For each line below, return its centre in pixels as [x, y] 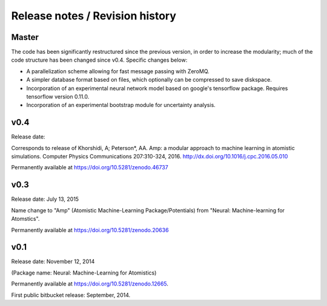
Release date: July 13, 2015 [45, 199]
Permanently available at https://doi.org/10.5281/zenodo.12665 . [90, 284]
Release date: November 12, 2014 [53, 262]
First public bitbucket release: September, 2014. [71, 295]
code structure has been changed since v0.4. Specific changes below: [99, 60]
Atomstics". [25, 219]
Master [25, 37]
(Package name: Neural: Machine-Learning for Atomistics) [84, 273]
